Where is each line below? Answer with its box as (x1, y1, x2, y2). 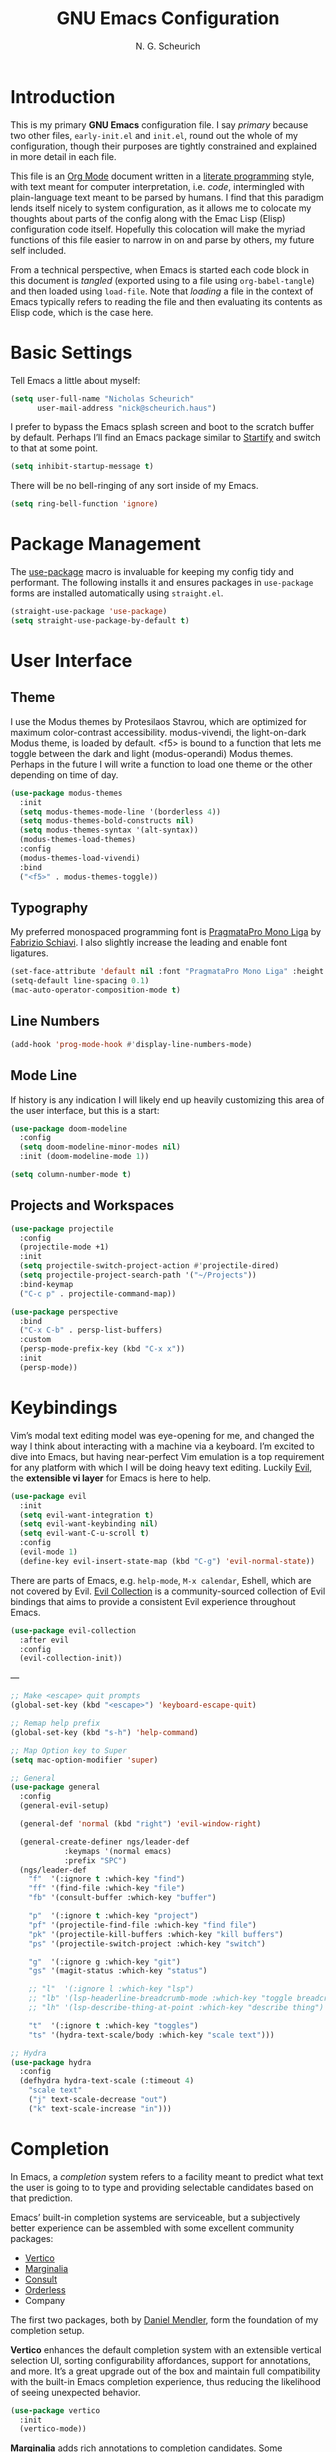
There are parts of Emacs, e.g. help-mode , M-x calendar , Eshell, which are (10, 1574, 312, 1586)
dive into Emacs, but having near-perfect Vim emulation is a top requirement (10, 1450, 325, 1462)
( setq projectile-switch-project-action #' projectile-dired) (19, 1261, 280, 1271)
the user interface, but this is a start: (10, 1104, 160, 1116)
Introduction (10, 85, 116, 108)
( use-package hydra (10, 2057, 92, 2067)
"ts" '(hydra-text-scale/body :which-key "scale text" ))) (28, 2030, 275, 2040)
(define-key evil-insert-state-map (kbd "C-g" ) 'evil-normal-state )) (19, 1556, 315, 1566)
